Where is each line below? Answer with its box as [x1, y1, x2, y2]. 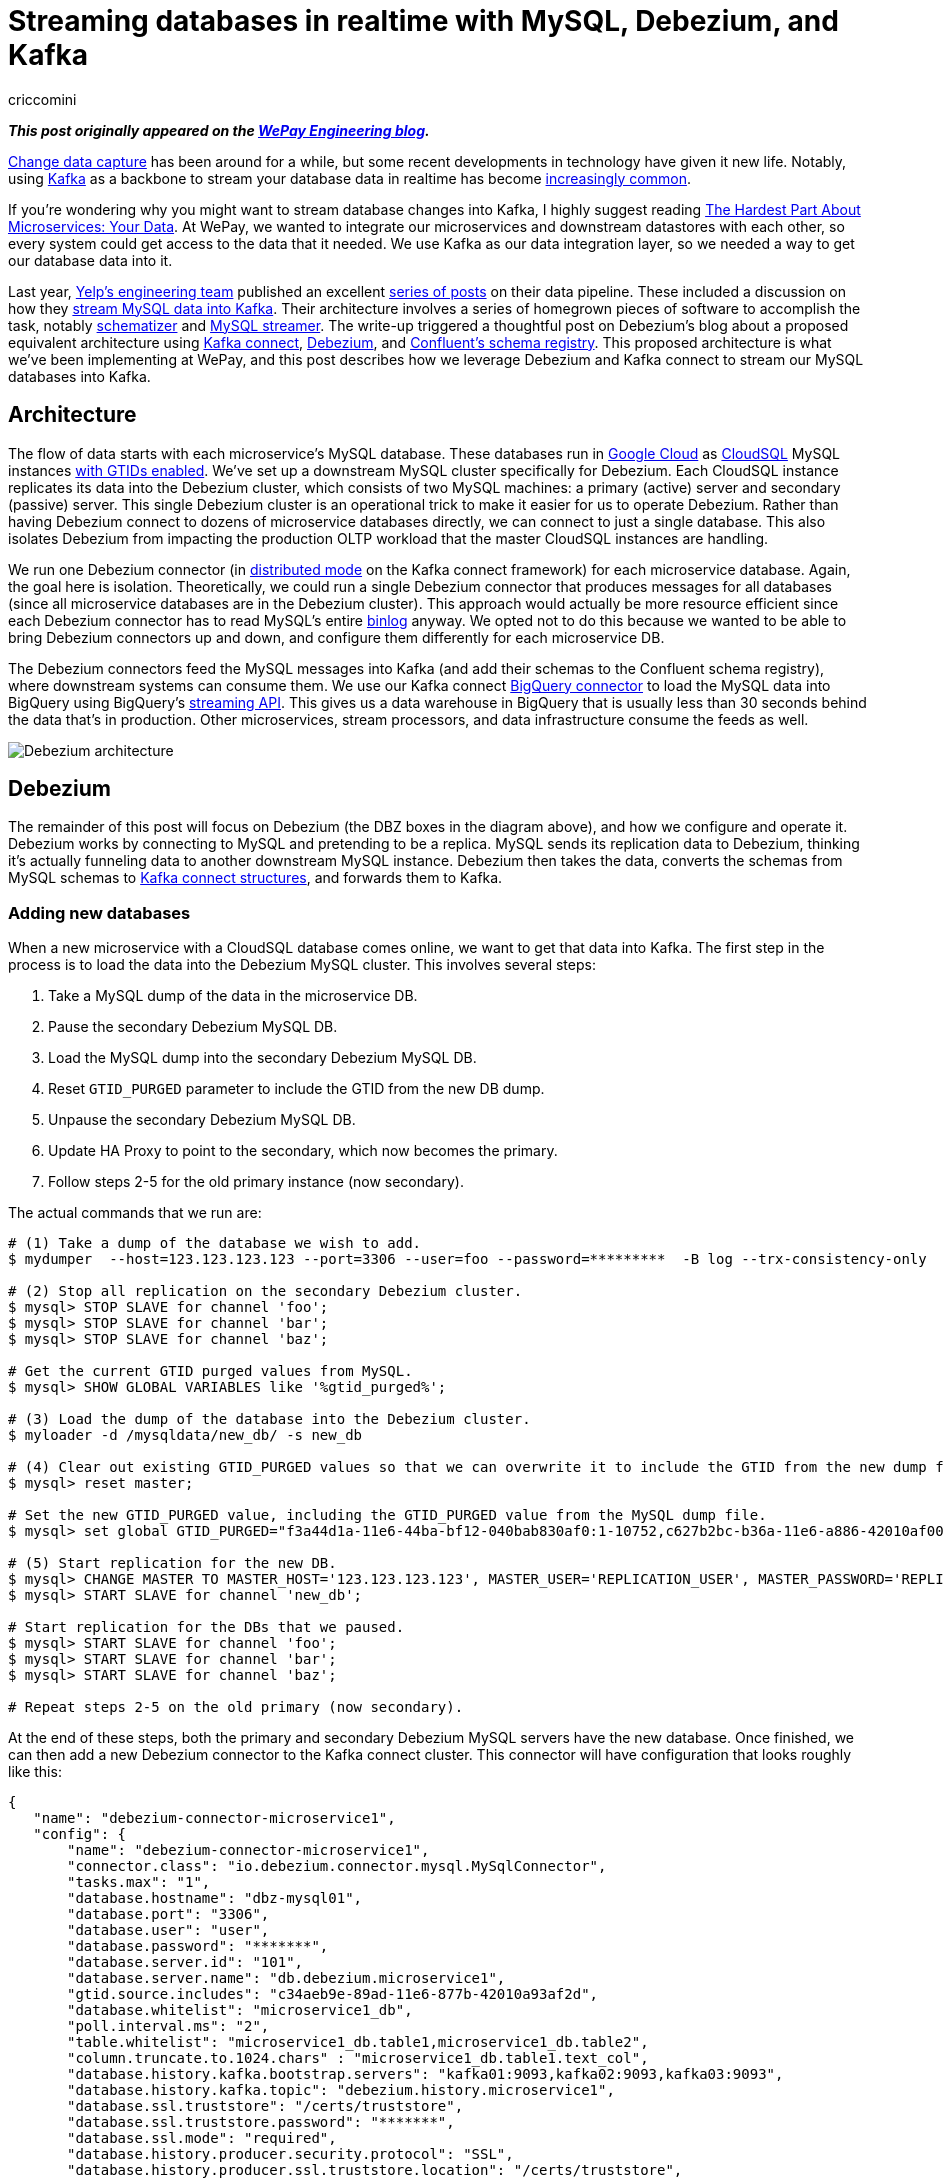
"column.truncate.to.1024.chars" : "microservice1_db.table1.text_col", [67, 2050, 649, 2067]
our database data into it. [8, 251, 173, 269]
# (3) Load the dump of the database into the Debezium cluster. [8, 1411, 531, 1428]
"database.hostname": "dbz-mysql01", [67, 1890, 363, 1907]
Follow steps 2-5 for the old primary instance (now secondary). [48, 1173, 464, 1191]
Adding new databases [8, 902, 191, 923]
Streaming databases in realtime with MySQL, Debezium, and [8, 4, 839, 38]
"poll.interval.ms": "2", [67, 2018, 270, 2035]
